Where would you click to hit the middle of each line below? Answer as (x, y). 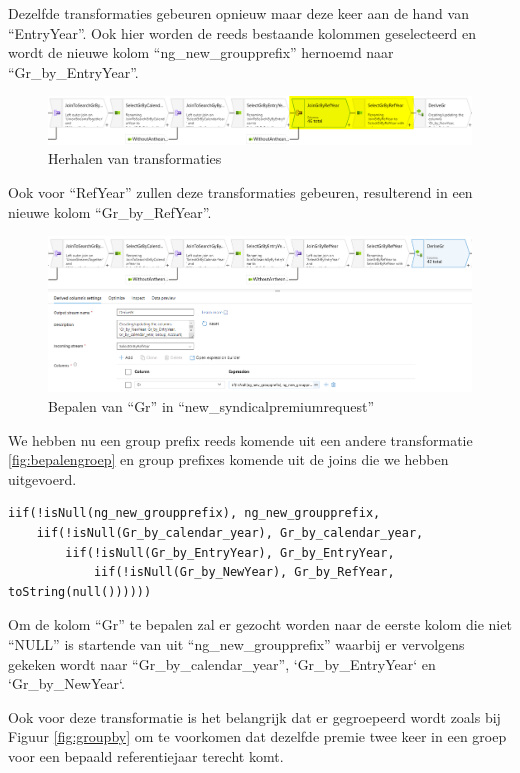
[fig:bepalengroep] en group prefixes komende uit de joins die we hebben (228, 459)
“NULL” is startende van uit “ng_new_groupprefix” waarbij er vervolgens (236, 643)
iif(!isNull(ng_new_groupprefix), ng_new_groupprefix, (194, 513)
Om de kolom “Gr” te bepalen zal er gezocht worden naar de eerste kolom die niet (260, 624)
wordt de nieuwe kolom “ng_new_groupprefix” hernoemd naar (201, 52)
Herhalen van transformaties (135, 158)
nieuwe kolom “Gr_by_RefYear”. (110, 211)
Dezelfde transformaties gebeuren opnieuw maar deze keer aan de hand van (238, 13)
